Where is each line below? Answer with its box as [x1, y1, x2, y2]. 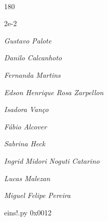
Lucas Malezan [4, 172, 50, 183]
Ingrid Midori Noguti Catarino [4, 155, 100, 166]
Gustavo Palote [4, 35, 51, 46]
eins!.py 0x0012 [4, 207, 52, 217]
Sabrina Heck [4, 138, 45, 149]
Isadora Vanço [4, 104, 49, 115]
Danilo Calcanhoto [4, 52, 62, 63]
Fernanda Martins [4, 69, 61, 80]
